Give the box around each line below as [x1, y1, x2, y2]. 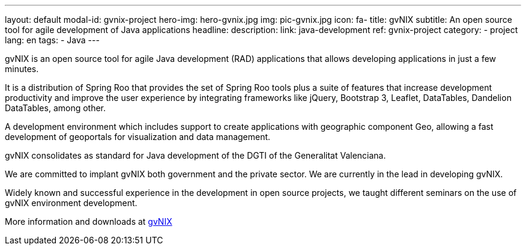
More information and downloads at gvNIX [5, 216, 172, 227]
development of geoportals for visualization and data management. [5, 132, 271, 142]
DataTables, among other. [5, 103, 106, 113]
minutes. [5, 64, 39, 74]
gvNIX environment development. [5, 198, 138, 208]
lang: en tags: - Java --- [5, 35, 100, 45]
